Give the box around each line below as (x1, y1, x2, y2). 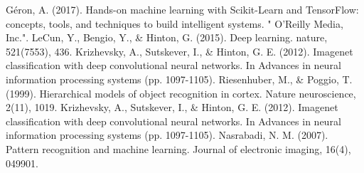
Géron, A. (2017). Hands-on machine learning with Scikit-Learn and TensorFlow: (6, 2, 359, 16)
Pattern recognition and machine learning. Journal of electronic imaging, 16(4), (6, 141, 351, 156)
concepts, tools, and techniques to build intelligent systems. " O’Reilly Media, (6, 16, 343, 31)
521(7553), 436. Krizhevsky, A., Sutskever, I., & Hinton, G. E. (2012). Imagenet (6, 43, 353, 58)
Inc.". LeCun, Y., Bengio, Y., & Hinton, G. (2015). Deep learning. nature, (6, 30, 328, 45)
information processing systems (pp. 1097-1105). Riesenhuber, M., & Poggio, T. (6, 71, 353, 86)
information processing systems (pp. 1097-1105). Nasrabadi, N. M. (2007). (6, 127, 328, 142)
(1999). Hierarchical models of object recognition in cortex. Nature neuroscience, (6, 85, 356, 100)
